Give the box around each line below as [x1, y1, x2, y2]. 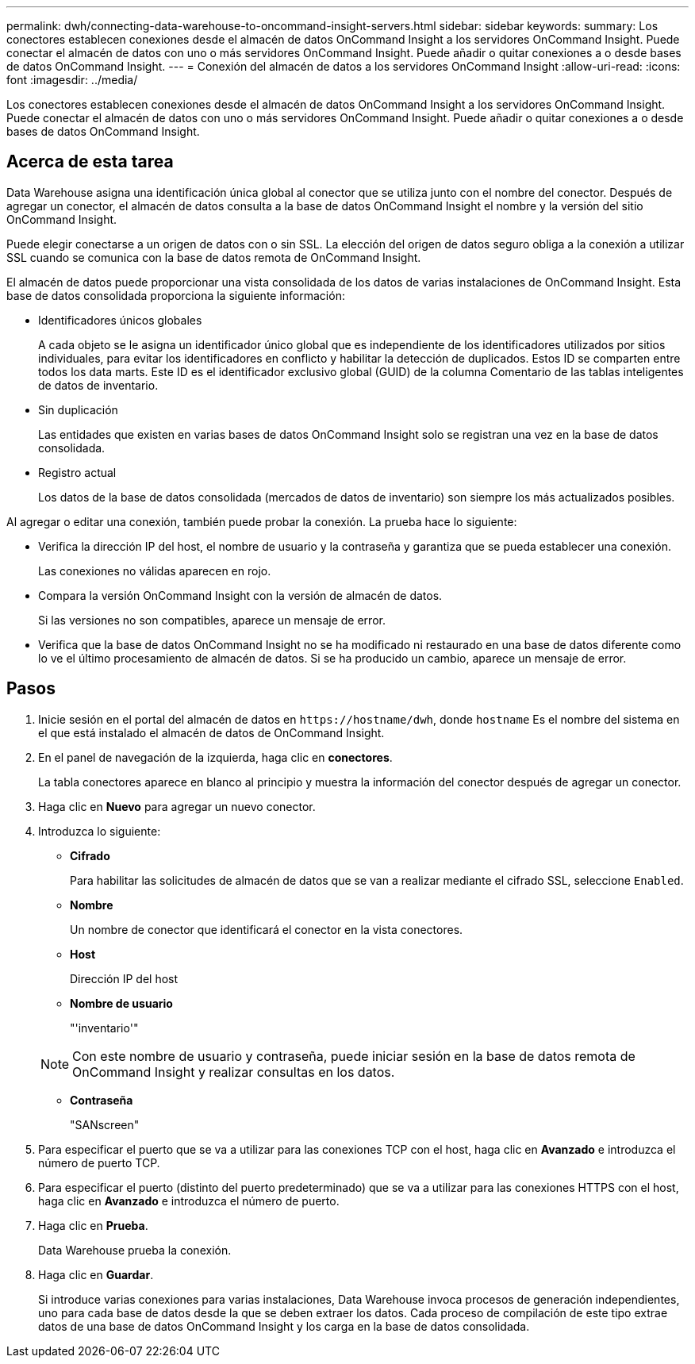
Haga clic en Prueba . [38, 1218, 148, 1232]
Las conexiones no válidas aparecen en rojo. [38, 563, 271, 578]
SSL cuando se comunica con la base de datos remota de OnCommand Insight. [6, 250, 421, 264]
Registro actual [38, 465, 117, 479]
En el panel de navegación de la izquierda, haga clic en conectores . [38, 750, 393, 764]
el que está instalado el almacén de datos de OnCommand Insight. [38, 725, 385, 740]
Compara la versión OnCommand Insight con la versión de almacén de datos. [38, 588, 443, 602]
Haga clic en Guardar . [38, 1267, 154, 1281]
